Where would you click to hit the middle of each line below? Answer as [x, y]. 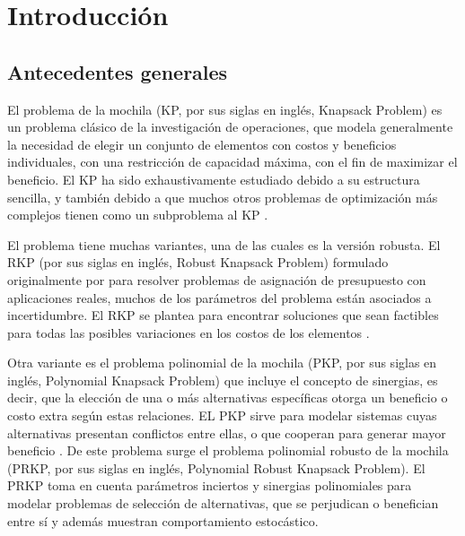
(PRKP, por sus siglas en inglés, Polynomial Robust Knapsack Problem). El [216, 467]
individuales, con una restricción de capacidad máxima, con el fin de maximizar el [232, 162]
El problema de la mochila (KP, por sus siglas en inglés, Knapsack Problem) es [225, 109]
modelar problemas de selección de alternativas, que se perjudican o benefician [223, 503]
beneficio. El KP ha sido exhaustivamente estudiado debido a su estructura [214, 179]
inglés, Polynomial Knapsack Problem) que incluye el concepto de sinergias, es [223, 380]
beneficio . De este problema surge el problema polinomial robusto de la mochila [228, 450]
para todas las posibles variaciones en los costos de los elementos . [189, 332]
